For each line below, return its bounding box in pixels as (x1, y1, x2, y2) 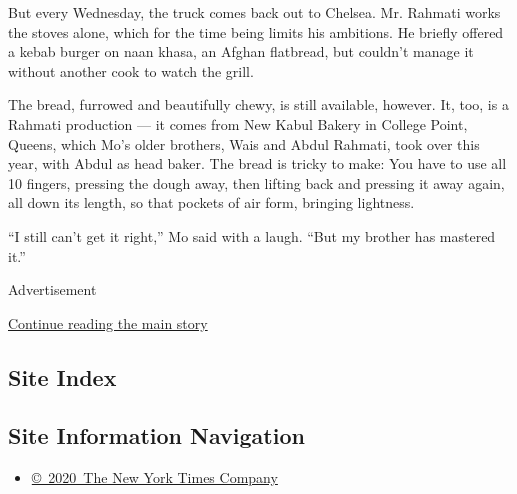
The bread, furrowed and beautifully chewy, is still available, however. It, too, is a (8, 94, 509, 115)
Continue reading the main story (8, 312, 208, 333)
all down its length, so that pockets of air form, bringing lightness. (8, 192, 415, 213)
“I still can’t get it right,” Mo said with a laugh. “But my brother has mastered (8, 225, 496, 246)
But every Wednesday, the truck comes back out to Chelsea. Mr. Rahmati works (8, 2, 501, 22)
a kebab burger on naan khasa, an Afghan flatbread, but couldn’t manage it (8, 41, 474, 62)
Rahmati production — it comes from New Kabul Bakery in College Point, (8, 113, 468, 134)
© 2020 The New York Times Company (31, 467, 278, 488)
